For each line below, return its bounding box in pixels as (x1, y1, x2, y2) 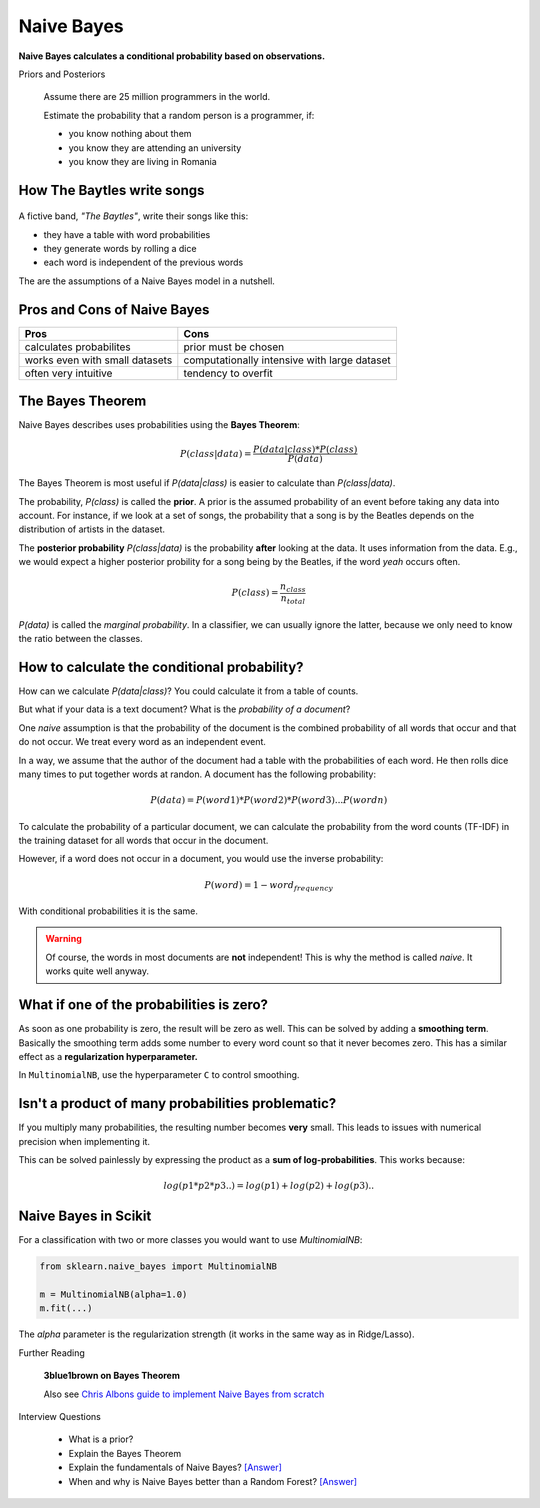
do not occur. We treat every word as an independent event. (18, 736, 267, 748)
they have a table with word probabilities (43, 228, 211, 240)
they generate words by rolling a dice (43, 243, 197, 255)
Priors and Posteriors (18, 68, 106, 80)
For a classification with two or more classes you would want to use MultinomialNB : (18, 1234, 363, 1246)
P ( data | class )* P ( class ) (253, 444, 358, 455)
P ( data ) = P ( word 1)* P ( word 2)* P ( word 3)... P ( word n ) (150, 795, 388, 806)
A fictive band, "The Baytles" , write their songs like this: (18, 210, 249, 222)
